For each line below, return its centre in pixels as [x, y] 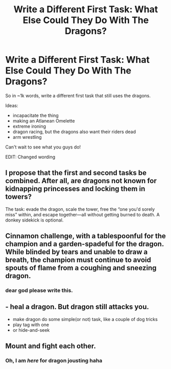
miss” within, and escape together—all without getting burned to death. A [82, 214]
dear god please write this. [39, 290]
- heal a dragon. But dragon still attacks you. [77, 307]
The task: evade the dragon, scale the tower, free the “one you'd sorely [80, 209]
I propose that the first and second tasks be [76, 173]
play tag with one [31, 325]
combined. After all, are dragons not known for [81, 181]
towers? [19, 197]
